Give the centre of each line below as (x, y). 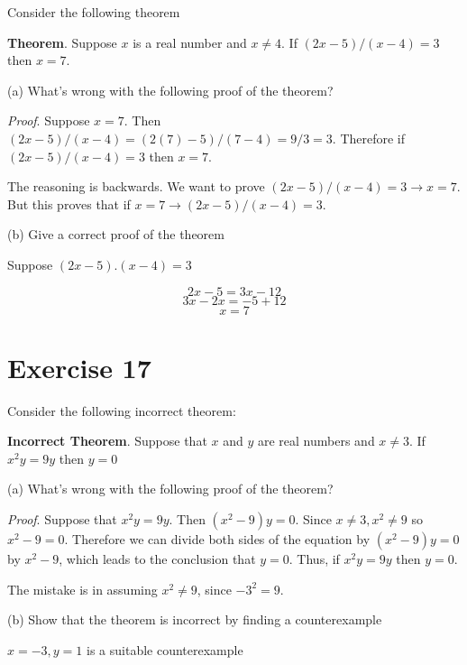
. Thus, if (314, 559)
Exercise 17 (79, 367)
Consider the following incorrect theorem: (122, 410)
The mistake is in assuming (82, 589)
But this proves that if (69, 203)
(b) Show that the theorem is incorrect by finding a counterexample (195, 619)
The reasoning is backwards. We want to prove (136, 186)
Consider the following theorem (94, 12)
